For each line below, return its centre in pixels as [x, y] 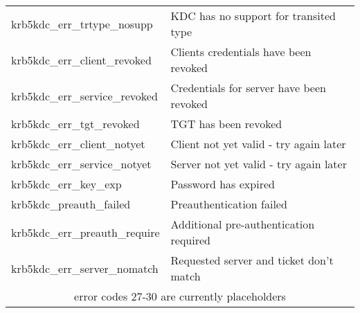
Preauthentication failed [229, 204]
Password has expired [223, 184]
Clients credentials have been [241, 52]
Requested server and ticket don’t [252, 260]
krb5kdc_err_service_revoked [84, 96]
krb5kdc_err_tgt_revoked [75, 124]
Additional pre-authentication [243, 224]
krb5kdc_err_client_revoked [81, 60]
